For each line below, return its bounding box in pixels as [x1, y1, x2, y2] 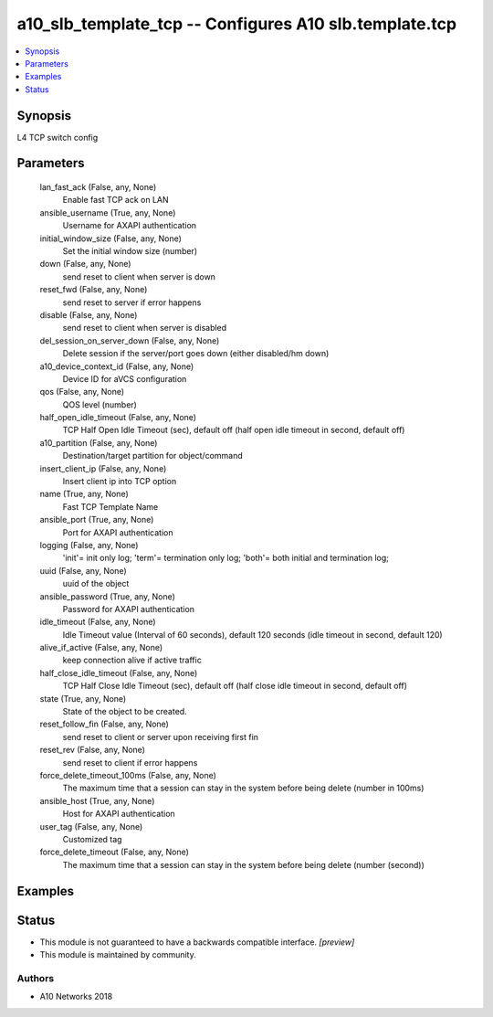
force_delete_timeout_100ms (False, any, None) [39, 770, 216, 780]
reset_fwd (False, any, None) [39, 284, 148, 295]
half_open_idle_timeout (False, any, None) [39, 412, 196, 423]
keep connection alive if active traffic [62, 654, 203, 666]
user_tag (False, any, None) [39, 821, 143, 832]
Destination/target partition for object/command [62, 450, 243, 461]
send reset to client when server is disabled [62, 323, 227, 334]
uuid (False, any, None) [39, 565, 127, 576]
